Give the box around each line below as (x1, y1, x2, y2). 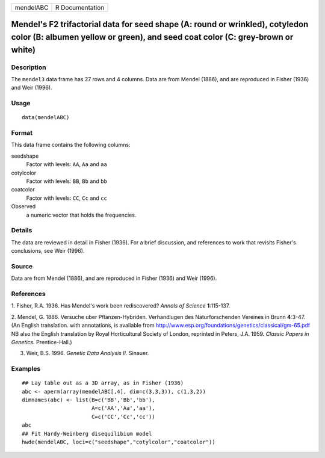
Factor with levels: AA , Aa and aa (26, 161, 108, 168)
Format (11, 129, 33, 137)
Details (11, 226, 32, 235)
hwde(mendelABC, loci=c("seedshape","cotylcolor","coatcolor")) (22, 439, 216, 445)
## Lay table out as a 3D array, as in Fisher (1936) (22, 380, 184, 386)
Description (11, 63, 46, 72)
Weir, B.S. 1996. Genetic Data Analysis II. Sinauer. (26, 350, 149, 357)
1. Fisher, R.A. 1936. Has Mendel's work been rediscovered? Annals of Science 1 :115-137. (11, 302, 231, 309)
